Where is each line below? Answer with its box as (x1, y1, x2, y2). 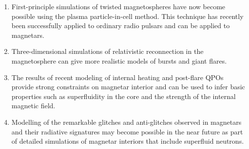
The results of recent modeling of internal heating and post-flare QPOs (11, 72, 224, 82)
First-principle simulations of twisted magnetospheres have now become (11, 1, 226, 11)
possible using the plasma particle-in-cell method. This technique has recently (11, 11, 244, 21)
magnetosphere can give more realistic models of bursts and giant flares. (11, 55, 227, 66)
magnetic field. (11, 100, 56, 111)
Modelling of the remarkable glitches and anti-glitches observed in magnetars (11, 116, 242, 127)
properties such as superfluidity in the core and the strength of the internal (11, 91, 236, 101)
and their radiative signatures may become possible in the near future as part (11, 126, 243, 136)
